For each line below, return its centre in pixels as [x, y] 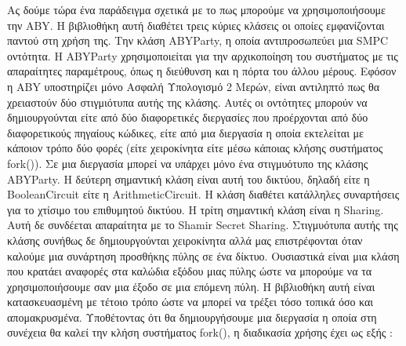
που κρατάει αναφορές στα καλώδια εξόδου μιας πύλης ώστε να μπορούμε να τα [190, 271]
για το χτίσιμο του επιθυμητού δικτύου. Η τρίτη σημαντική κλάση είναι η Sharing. [196, 209]
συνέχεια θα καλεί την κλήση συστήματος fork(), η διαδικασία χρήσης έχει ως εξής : [200, 332]
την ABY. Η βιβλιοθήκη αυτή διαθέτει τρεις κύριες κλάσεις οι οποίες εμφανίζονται [196, 25]
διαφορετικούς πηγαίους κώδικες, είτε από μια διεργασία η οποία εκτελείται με [185, 132]
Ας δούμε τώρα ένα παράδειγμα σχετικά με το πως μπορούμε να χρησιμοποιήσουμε [196, 9]
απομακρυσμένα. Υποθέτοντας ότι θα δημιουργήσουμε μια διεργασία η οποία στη [192, 317]
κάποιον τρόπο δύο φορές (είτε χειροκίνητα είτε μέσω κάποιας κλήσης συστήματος [195, 148]
